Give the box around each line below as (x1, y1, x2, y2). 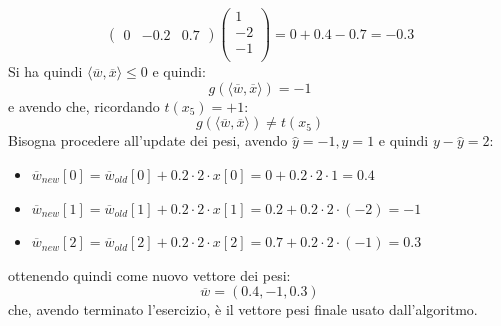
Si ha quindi (8, 61, 83, 82)
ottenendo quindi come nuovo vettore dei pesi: (8, 264, 291, 285)
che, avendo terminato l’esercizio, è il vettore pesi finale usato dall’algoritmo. (8, 299, 478, 320)
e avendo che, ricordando (8, 95, 160, 116)
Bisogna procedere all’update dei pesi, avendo (8, 130, 288, 151)
